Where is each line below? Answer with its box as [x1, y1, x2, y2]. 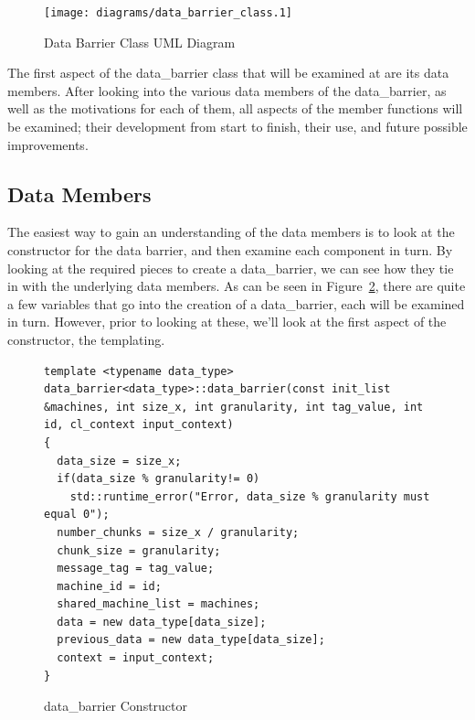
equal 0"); [44, 508, 110, 521]
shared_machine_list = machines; [57, 597, 260, 611]
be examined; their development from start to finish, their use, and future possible [7, 117, 468, 136]
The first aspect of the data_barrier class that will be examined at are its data [7, 63, 449, 82]
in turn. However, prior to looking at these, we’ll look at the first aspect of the [7, 312, 447, 331]
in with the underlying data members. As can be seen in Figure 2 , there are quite [7, 276, 466, 296]
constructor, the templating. [7, 329, 165, 349]
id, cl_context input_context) [44, 418, 234, 432]
